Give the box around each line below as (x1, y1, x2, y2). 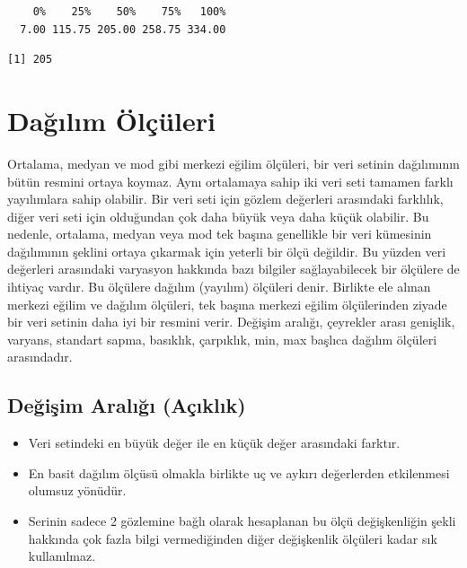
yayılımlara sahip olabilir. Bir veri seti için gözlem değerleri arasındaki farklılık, (7, 189, 444, 208)
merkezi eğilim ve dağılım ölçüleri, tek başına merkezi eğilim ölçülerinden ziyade (7, 294, 447, 313)
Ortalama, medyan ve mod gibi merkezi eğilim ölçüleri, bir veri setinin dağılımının (7, 153, 460, 172)
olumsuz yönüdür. (28, 481, 127, 500)
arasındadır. (7, 347, 73, 366)
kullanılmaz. (28, 546, 96, 565)
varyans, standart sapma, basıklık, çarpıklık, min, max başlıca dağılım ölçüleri (7, 329, 437, 348)
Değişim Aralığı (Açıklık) (7, 391, 246, 419)
